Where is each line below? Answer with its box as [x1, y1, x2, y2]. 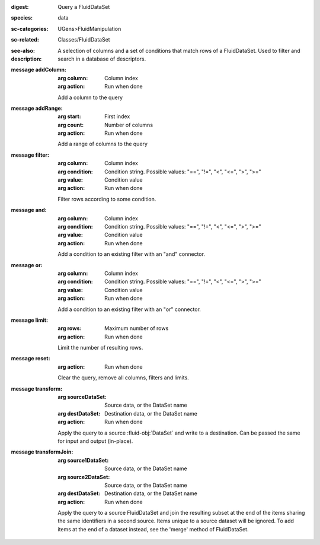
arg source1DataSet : [57, 457, 109, 464]
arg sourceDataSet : [57, 394, 107, 401]
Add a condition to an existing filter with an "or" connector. [57, 306, 201, 313]
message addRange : [11, 104, 63, 112]
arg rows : [57, 325, 82, 332]
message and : [11, 207, 47, 214]
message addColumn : [11, 66, 66, 74]
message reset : [11, 355, 50, 362]
